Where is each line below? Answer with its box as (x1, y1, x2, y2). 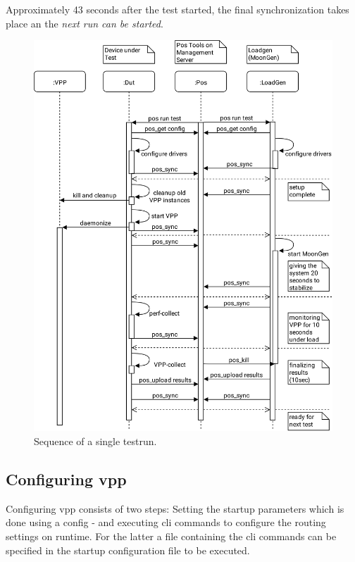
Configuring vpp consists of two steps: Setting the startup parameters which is (6, 501, 344, 516)
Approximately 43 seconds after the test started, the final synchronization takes (6, 2, 349, 16)
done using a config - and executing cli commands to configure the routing (6, 515, 326, 530)
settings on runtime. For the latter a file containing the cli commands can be (6, 528, 337, 543)
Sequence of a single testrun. (34, 433, 157, 448)
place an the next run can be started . (6, 15, 163, 30)
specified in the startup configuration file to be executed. (6, 542, 250, 557)
